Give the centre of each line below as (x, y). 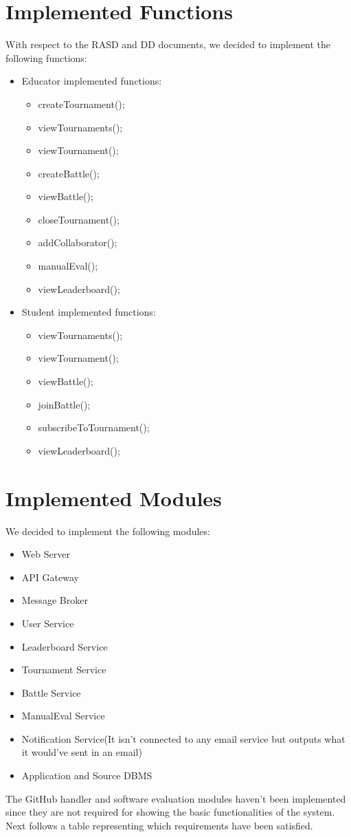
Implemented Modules (114, 498)
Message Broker (55, 600)
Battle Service (51, 692)
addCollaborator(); (78, 242)
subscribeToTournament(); (94, 427)
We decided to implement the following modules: (108, 531)
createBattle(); (69, 173)
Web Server (46, 554)
